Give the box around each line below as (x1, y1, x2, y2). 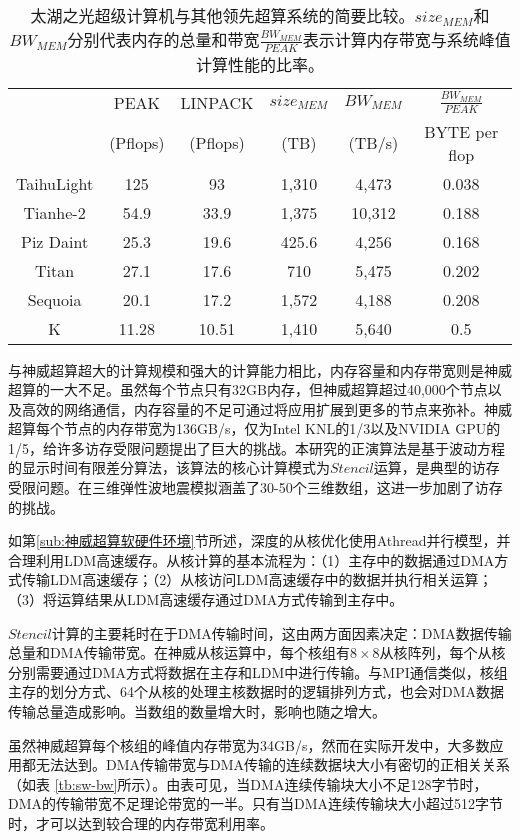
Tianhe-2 (23, 200, 86, 224)
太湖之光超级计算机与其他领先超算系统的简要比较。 (30, 4, 415, 27)
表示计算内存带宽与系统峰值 (302, 28, 511, 51)
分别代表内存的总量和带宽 (67, 28, 260, 51)
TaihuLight (16, 171, 94, 195)
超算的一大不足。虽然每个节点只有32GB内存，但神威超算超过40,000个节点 (8, 379, 488, 400)
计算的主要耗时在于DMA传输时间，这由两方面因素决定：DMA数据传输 (51, 622, 512, 643)
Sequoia (27, 287, 82, 311)
